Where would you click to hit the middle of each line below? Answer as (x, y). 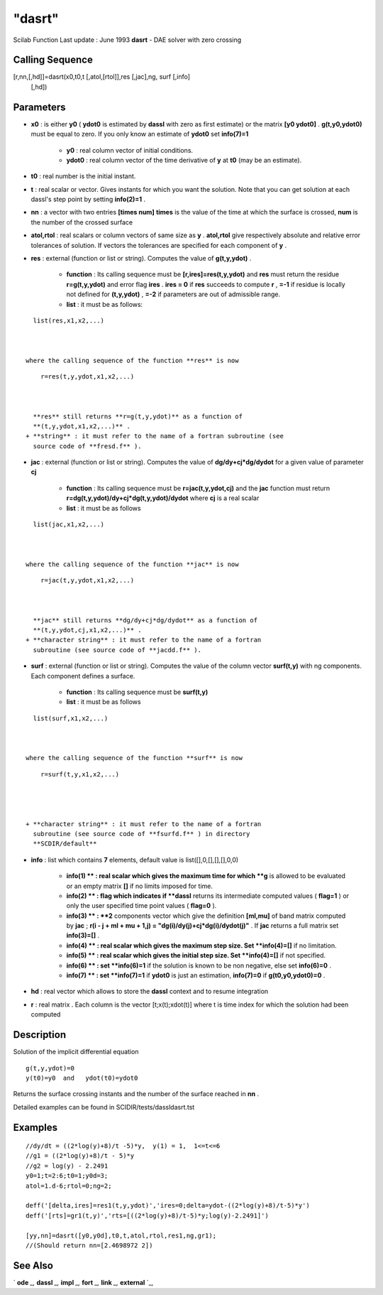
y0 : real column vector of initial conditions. (130, 150)
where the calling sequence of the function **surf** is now (134, 758)
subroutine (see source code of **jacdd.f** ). (117, 650)
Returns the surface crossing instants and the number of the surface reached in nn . (136, 1094)
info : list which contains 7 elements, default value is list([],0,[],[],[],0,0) (135, 860)
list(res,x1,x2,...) (69, 321)
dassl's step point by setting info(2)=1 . (88, 200)
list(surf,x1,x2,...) (71, 718)
